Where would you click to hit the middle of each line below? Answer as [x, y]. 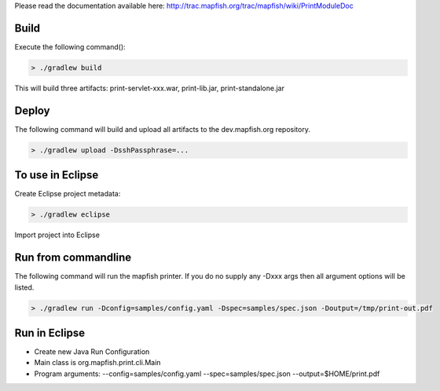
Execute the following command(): [70, 46]
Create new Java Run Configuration [92, 352]
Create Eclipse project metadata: [68, 194]
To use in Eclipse [57, 175]
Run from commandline [73, 258]
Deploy [32, 110]
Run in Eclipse [50, 333]
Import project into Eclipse [57, 235]
